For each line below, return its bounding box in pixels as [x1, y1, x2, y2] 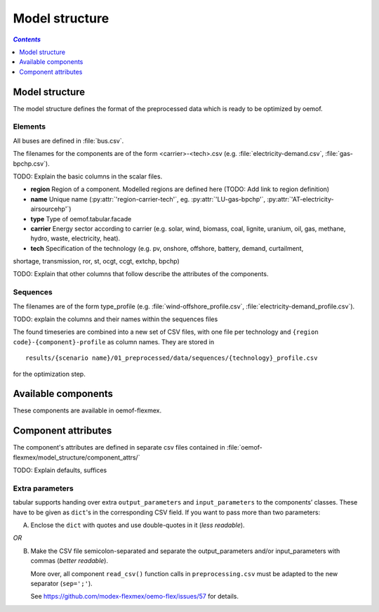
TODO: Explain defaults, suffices [13, 466, 107, 474]
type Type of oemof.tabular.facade [30, 214, 132, 223]
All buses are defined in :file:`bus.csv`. [13, 136, 124, 145]
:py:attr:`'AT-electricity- [267, 195, 334, 203]
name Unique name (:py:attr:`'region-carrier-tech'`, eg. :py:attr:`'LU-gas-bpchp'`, [30, 195, 266, 203]
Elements [13, 122, 46, 131]
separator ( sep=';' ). [30, 580, 93, 588]
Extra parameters [13, 483, 74, 493]
